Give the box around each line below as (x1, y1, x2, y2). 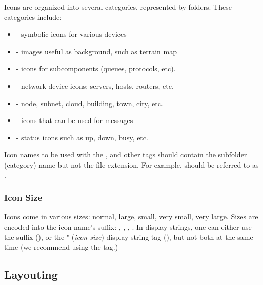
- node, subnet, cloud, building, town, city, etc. (16, 97, 163, 108)
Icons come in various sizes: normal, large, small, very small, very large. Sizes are (4, 211, 258, 222)
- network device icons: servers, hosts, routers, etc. (16, 80, 174, 91)
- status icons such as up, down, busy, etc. (16, 132, 148, 142)
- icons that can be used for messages (16, 115, 133, 126)
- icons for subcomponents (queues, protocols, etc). (16, 63, 176, 74)
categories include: (4, 11, 62, 22)
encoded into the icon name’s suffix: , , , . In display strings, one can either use (4, 221, 252, 232)
